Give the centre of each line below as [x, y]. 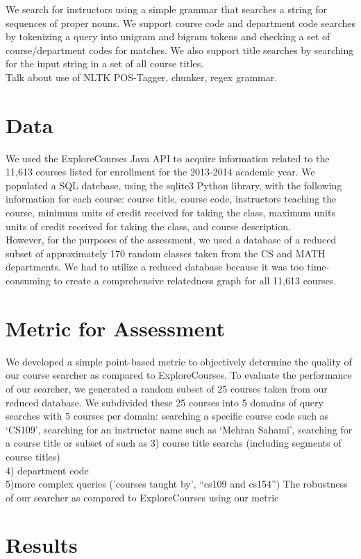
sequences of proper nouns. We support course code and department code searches [180, 23]
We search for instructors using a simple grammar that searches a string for [166, 9]
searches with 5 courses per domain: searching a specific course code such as [167, 416]
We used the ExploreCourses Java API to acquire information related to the [168, 158]
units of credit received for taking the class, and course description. [148, 226]
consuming [28, 281]
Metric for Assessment [116, 328]
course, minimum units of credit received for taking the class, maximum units [170, 213]
